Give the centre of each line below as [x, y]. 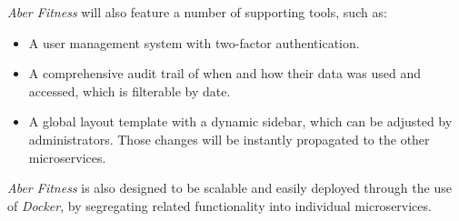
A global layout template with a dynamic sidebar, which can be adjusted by [240, 121]
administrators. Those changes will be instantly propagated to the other [229, 139]
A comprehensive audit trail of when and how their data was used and [225, 73]
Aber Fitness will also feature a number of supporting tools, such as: [197, 12]
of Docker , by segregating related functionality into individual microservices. [220, 205]
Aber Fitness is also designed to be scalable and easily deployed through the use [229, 188]
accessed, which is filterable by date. [130, 90]
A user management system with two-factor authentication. [194, 42]
